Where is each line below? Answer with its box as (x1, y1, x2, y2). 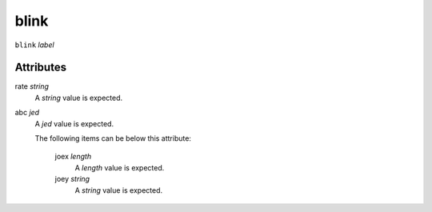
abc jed (14, 108, 40, 118)
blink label (14, 40, 55, 50)
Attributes (14, 61, 67, 74)
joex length (54, 152, 92, 162)
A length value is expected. (74, 162, 165, 172)
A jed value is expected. (34, 118, 114, 128)
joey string (54, 174, 90, 184)
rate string (14, 82, 50, 91)
